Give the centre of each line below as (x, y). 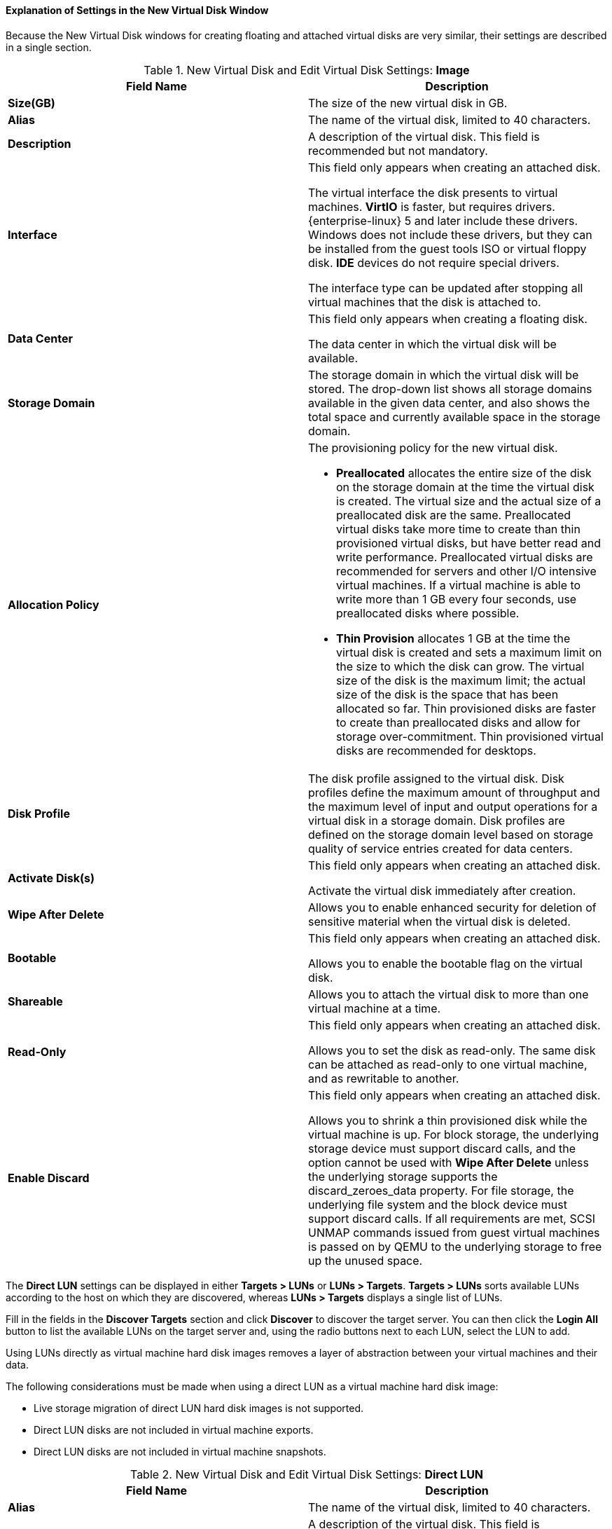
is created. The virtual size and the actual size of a (469, 501)
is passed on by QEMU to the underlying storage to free (455, 1246)
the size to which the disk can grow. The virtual (460, 666)
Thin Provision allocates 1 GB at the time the (453, 638)
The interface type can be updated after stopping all (446, 288)
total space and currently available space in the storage (454, 417)
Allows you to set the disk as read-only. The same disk (452, 1050)
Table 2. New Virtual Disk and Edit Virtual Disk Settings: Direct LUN (307, 1474)
